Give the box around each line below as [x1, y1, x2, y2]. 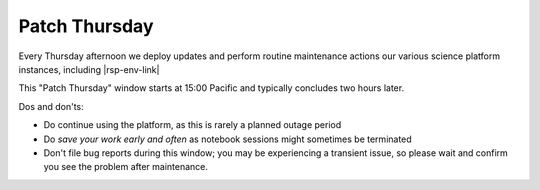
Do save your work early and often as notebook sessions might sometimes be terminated [43, 133, 412, 145]
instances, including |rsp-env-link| [18, 63, 160, 75]
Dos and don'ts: [18, 100, 84, 112]
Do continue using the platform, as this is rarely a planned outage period [43, 119, 342, 131]
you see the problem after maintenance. [43, 161, 209, 173]
